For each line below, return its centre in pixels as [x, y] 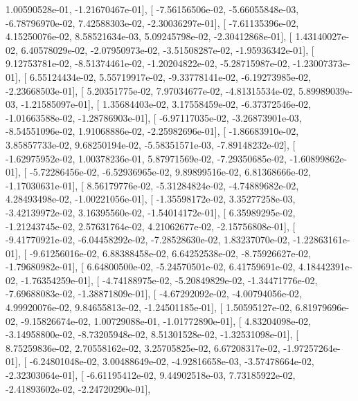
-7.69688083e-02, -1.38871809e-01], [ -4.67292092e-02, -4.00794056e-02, [154, 293]
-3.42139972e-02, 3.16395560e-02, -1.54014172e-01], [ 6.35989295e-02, [151, 212]
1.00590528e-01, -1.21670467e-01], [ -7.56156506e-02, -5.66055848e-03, [152, 9]
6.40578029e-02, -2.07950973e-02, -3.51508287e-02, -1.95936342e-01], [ [168, 49]
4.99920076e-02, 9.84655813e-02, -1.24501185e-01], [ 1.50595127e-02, [149, 307]
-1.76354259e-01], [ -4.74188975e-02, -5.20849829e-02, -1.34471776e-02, [169, 280]
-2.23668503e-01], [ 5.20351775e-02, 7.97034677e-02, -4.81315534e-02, [151, 90]
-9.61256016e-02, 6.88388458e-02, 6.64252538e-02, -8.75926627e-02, [170, 253]
